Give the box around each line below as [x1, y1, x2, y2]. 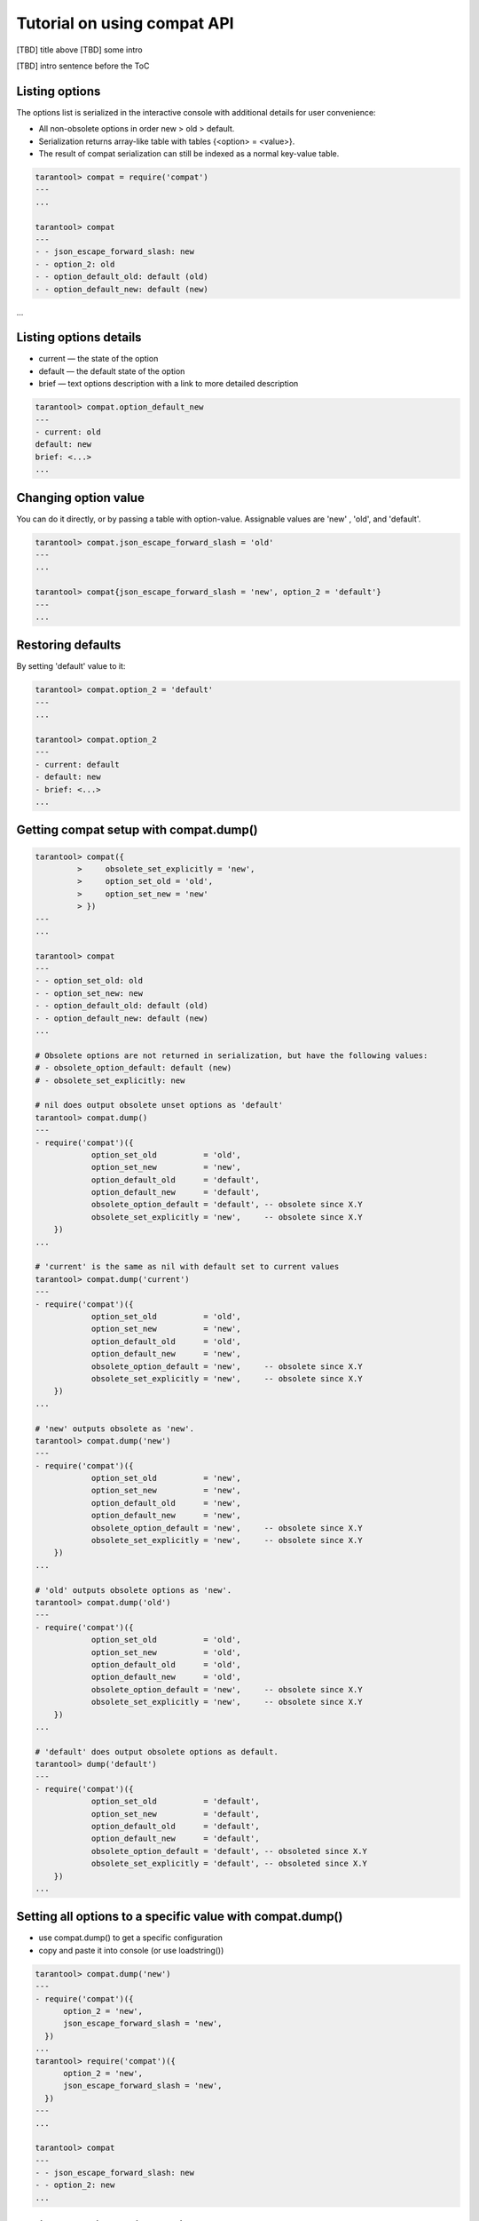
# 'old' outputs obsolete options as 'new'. [35, 1585, 232, 1595]
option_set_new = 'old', [90, 1647, 241, 1657]
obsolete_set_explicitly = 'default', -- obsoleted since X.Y [90, 1859, 368, 1869]
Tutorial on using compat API [16, 13, 234, 33]
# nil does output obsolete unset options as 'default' [35, 1100, 284, 1110]
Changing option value [16, 490, 145, 505]
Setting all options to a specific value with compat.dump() [16, 1909, 343, 1924]
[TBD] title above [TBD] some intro [16, 44, 144, 55]
